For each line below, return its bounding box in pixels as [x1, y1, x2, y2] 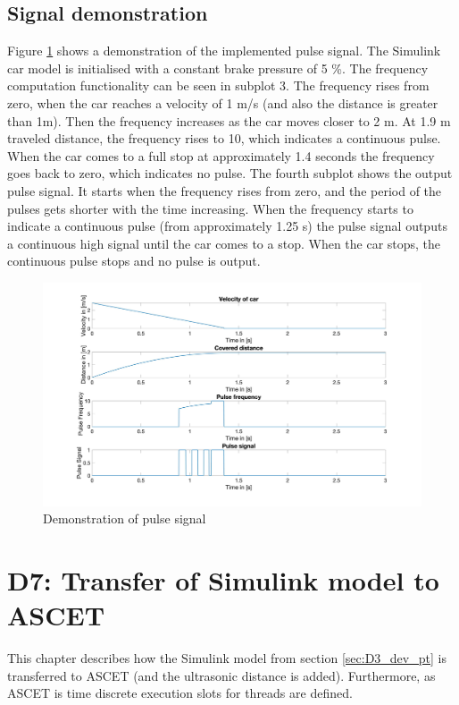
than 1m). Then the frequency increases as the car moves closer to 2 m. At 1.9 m [7, 111, 451, 130]
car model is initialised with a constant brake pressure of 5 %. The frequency [7, 58, 429, 77]
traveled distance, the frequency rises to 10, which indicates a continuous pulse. [7, 129, 441, 148]
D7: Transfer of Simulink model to [7, 561, 439, 598]
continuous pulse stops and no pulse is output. [7, 251, 261, 270]
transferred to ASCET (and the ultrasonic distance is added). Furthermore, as [7, 666, 436, 684]
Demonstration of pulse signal [43, 509, 206, 528]
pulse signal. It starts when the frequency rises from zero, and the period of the [7, 181, 442, 200]
